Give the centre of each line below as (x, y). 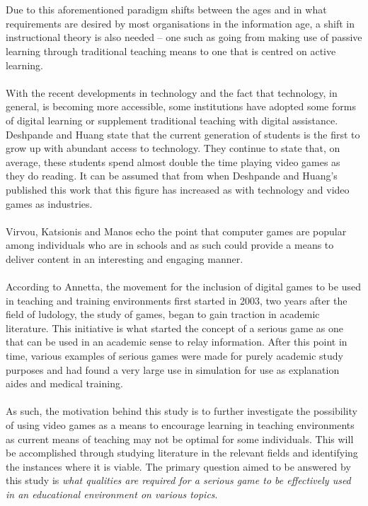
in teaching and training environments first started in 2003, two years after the (177, 300)
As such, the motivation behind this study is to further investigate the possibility (182, 411)
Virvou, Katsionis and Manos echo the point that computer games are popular (176, 231)
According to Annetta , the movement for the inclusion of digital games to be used (183, 287)
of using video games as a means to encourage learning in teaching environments (180, 425)
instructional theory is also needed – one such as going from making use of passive (184, 37)
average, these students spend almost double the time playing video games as (173, 161)
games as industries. (49, 203)
